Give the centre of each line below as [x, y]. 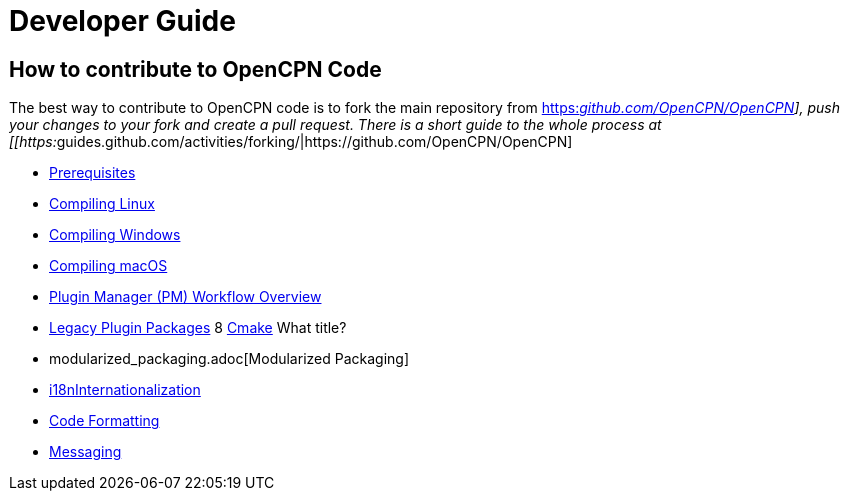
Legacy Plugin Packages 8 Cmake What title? [198, 328]
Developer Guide [122, 21]
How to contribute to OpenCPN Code [195, 69]
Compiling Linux [102, 204]
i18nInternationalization [125, 390]
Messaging [85, 452]
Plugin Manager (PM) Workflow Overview [185, 297]
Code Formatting [104, 421]
